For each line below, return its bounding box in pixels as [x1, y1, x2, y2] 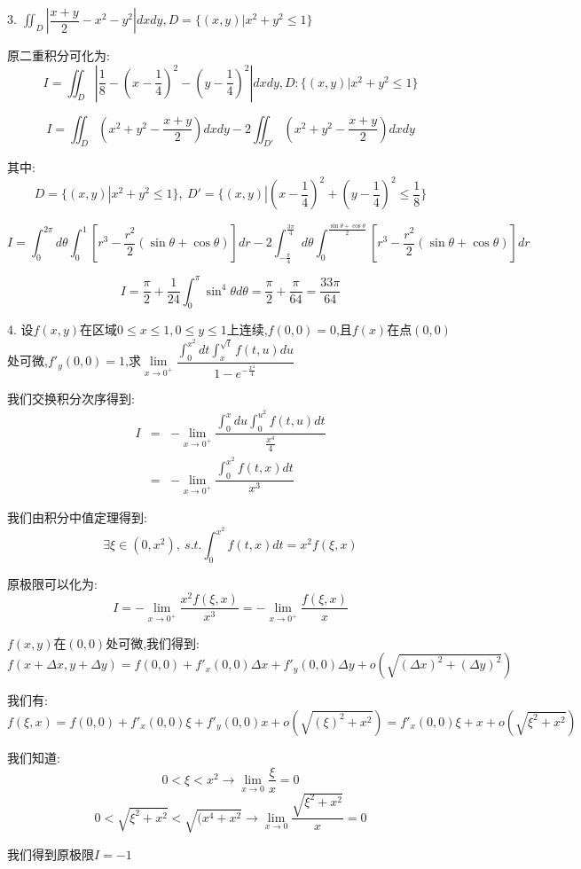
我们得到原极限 [7, 844, 94, 863]
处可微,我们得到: [106, 633, 200, 652]
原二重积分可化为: [7, 46, 110, 64]
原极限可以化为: [7, 574, 98, 592]
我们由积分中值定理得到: [7, 508, 147, 527]
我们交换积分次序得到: [7, 388, 135, 407]
